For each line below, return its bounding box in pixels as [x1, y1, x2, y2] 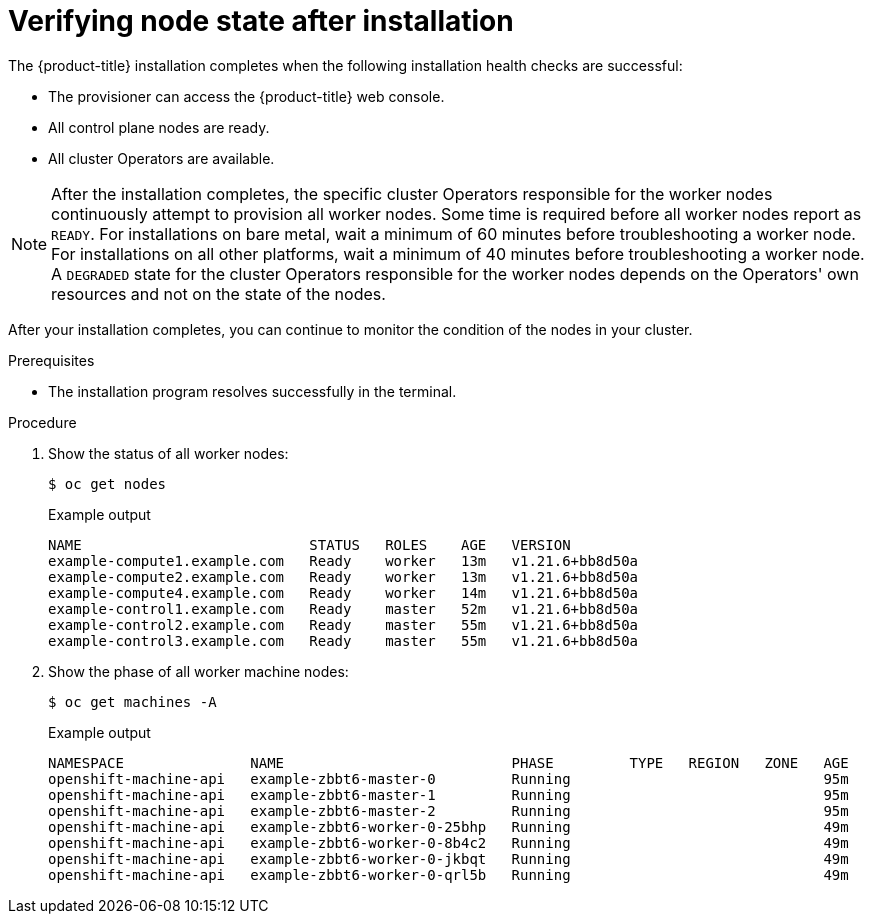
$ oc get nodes [48, 475, 167, 492]
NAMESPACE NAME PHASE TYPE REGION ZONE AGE [48, 754, 849, 771]
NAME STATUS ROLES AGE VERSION [48, 536, 571, 553]
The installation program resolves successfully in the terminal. [48, 382, 457, 400]
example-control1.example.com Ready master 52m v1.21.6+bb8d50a [48, 600, 639, 617]
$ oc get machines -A [48, 693, 217, 710]
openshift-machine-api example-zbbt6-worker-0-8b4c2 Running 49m [48, 834, 849, 851]
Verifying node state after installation [8, 4, 514, 38]
